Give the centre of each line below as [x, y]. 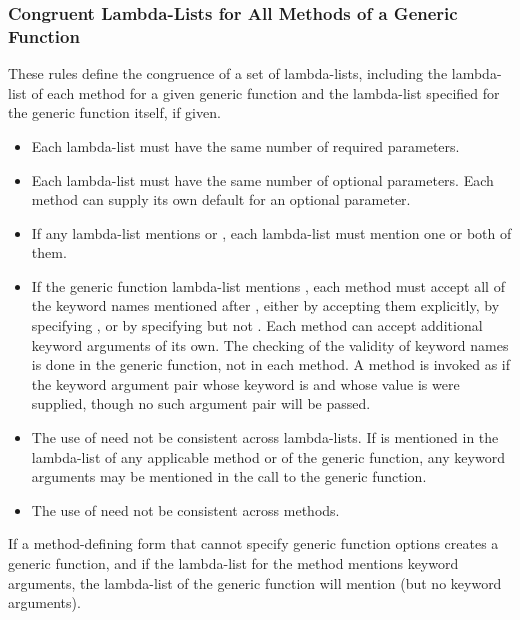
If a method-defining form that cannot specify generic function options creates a [253, 543]
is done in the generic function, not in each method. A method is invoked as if [271, 364]
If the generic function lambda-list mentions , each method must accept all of [268, 285]
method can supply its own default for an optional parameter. [221, 199]
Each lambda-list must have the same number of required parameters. [245, 145]
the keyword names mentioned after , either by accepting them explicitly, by [265, 305]
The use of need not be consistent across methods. [185, 509]
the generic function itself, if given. [114, 112]
